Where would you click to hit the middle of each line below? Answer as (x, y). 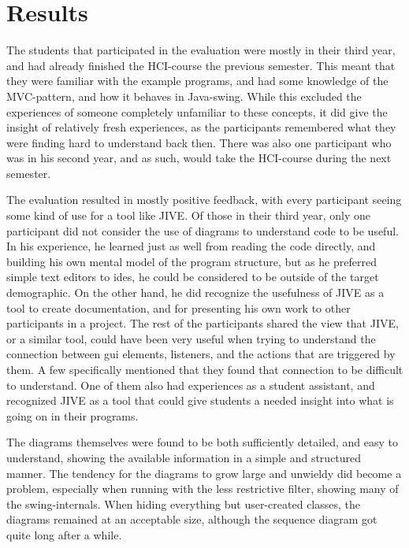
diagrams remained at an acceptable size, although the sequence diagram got (192, 519)
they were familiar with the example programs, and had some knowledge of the (197, 81)
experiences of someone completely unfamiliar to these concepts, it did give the (197, 111)
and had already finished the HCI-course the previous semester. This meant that (201, 65)
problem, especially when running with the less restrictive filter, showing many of (203, 489)
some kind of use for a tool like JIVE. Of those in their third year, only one (189, 215)
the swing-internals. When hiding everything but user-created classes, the (184, 504)
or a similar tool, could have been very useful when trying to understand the (191, 338)
